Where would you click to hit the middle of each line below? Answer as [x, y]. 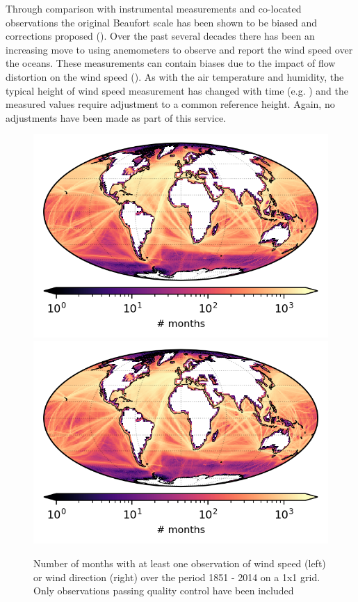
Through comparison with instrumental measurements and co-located [154, 8]
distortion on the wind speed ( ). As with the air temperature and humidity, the [175, 76]
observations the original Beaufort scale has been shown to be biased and [161, 22]
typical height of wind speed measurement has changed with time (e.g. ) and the [177, 90]
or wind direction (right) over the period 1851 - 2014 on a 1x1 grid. [177, 577]
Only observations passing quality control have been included [164, 591]
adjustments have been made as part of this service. [116, 117]
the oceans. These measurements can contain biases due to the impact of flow [171, 63]
